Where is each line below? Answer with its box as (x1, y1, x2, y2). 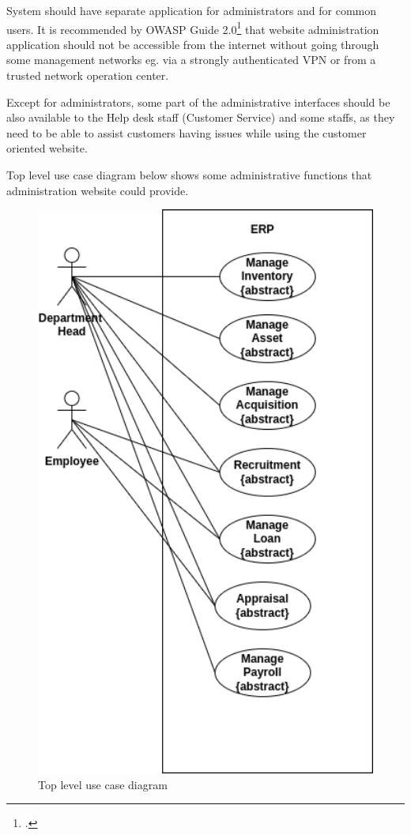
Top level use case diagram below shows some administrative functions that (6, 167, 372, 182)
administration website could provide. (6, 182, 189, 198)
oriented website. (6, 140, 88, 156)
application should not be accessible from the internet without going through (6, 36, 379, 52)
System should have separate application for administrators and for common (6, 2, 377, 18)
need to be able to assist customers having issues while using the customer (6, 124, 367, 141)
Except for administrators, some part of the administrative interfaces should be (6, 93, 390, 110)
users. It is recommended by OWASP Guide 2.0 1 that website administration (6, 18, 379, 37)
